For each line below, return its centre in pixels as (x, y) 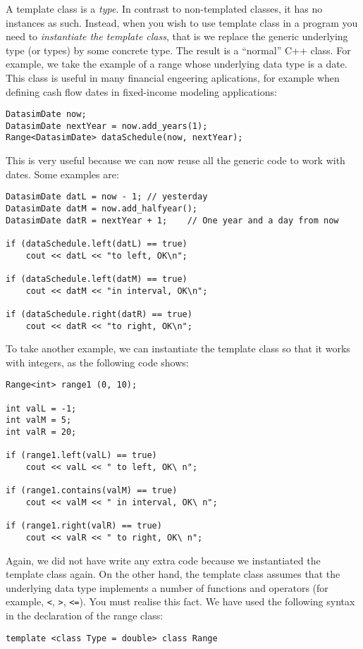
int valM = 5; (39, 420)
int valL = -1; (41, 408)
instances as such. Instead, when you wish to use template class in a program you (182, 22)
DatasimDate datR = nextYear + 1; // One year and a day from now (172, 220)
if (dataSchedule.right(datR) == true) (99, 314)
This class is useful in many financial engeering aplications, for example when (173, 77)
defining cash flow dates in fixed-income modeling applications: (141, 91)
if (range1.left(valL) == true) (81, 456)
